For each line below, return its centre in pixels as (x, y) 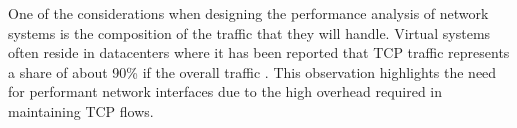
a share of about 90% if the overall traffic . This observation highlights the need (252, 71)
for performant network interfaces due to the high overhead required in (225, 91)
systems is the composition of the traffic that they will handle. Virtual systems (249, 32)
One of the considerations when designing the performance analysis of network (248, 13)
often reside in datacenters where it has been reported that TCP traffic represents (259, 52)
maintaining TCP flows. (81, 110)
